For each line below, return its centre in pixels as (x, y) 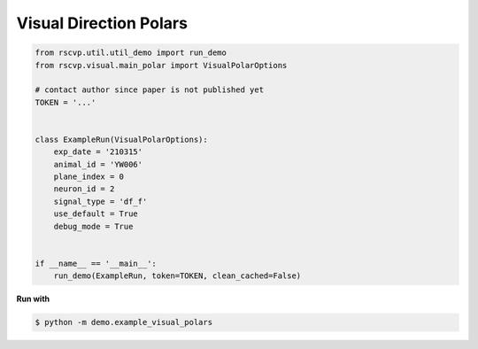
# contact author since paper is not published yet (150, 90)
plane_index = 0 (89, 177)
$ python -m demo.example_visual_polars (123, 322)
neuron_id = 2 (84, 189)
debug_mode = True (93, 226)
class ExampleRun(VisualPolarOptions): (121, 139)
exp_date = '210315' (98, 152)
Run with (33, 299)
